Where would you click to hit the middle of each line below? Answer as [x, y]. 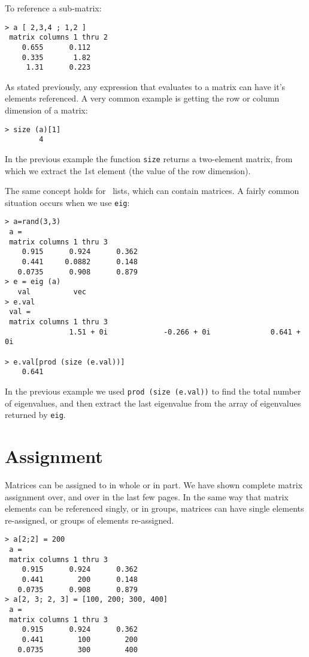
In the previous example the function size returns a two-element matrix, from [149, 158]
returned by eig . [35, 415]
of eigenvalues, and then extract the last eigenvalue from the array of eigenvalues [153, 403]
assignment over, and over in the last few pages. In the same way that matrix [147, 496]
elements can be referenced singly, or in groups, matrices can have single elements [154, 508]
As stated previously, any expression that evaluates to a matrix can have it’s [145, 86]
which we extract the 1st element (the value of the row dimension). [128, 170]
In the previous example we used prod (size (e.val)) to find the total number [153, 391]
